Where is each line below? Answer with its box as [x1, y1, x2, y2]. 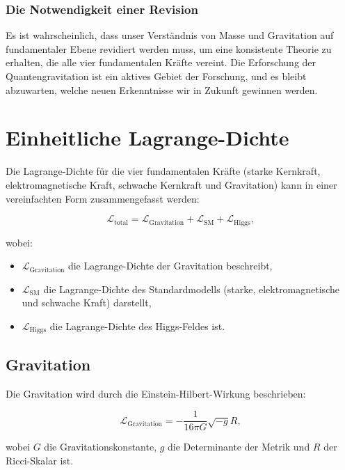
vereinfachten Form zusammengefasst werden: [6, 191, 200, 205]
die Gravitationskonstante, [44, 439, 157, 454]
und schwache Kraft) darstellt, [22, 295, 152, 310]
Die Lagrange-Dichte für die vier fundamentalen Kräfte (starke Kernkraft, [6, 164, 321, 178]
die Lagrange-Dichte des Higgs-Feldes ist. [49, 318, 225, 333]
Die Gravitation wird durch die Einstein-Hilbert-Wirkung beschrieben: [6, 386, 306, 400]
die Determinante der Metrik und [168, 439, 310, 454]
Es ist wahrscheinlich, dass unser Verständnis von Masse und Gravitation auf [6, 28, 334, 42]
